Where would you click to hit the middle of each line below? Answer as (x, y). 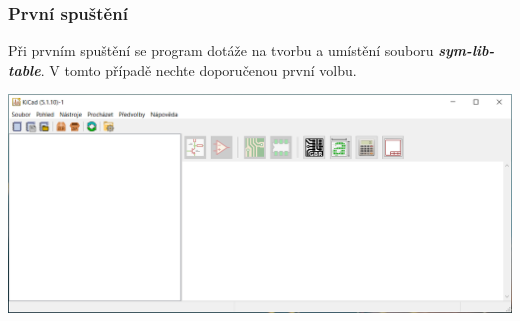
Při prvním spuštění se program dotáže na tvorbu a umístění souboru (221, 50)
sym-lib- (466, 50)
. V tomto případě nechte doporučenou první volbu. (198, 69)
